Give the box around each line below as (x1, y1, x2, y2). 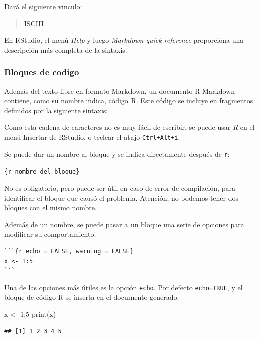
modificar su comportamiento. (4, 229, 96, 239)
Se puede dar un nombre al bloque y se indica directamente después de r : (4, 148, 230, 159)
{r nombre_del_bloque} (4, 168, 80, 176)
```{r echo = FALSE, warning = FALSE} (4, 247, 134, 255)
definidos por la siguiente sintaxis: (4, 105, 108, 115)
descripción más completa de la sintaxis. (4, 44, 127, 55)
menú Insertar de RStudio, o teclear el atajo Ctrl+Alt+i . (4, 131, 180, 142)
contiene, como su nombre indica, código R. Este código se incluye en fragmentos (4, 95, 253, 106)
